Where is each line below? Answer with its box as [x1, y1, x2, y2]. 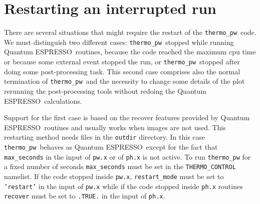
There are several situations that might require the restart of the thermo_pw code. [4, 27, 256, 37]
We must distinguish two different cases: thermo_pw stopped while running [4, 36, 234, 47]
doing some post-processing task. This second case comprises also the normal [4, 66, 240, 76]
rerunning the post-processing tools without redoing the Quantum [4, 85, 207, 96]
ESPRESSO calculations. [4, 95, 82, 106]
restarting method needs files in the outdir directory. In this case [4, 132, 205, 142]
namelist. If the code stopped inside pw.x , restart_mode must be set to [4, 171, 224, 181]
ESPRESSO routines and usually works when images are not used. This [4, 122, 226, 132]
